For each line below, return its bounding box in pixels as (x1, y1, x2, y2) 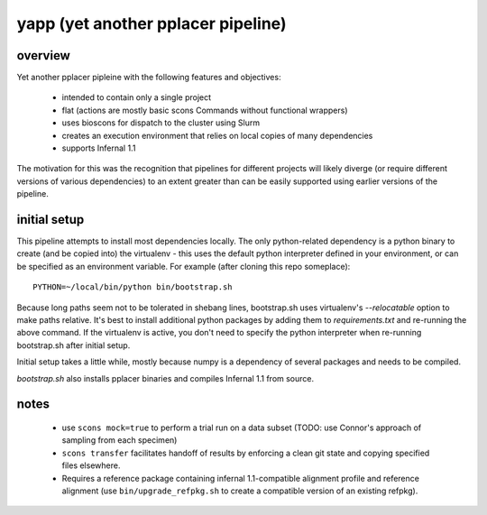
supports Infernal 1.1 (61, 143, 136, 153)
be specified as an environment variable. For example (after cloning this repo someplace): (16, 261, 351, 271)
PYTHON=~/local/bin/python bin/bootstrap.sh (32, 282, 234, 292)
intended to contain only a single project (61, 92, 212, 103)
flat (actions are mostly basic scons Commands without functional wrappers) (61, 105, 348, 115)
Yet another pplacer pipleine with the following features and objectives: (16, 72, 281, 83)
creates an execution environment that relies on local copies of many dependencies (61, 130, 373, 141)
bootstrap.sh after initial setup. (16, 339, 131, 351)
